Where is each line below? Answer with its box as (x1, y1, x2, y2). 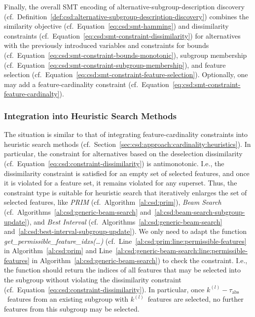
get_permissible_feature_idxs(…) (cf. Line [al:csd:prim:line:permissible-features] (4, 235, 247, 246)
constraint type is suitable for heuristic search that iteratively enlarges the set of (4, 187, 247, 197)
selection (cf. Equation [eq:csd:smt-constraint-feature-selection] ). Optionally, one (4, 69, 248, 80)
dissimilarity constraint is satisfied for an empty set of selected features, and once (4, 168, 250, 178)
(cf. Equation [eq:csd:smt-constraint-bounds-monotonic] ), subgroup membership (4, 49, 247, 60)
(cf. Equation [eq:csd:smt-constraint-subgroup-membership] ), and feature (4, 59, 226, 70)
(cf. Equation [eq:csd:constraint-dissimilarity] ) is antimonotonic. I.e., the (4, 158, 224, 168)
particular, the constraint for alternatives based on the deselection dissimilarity (4, 148, 243, 159)
